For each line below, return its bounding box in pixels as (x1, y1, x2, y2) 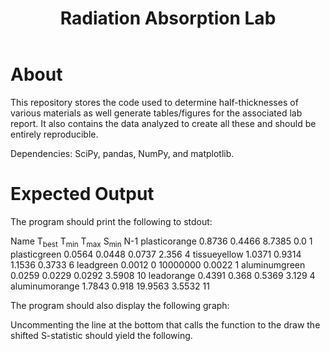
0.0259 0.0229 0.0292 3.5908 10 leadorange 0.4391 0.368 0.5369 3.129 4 (10, 269, 316, 281)
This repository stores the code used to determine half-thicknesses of (10, 96, 299, 108)
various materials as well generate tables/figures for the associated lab (10, 107, 303, 119)
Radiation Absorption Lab (59, 7, 277, 30)
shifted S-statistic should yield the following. (10, 329, 193, 341)
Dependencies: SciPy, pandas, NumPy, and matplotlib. (10, 147, 235, 159)
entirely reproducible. (10, 128, 99, 140)
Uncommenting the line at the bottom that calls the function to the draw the (10, 318, 321, 331)
